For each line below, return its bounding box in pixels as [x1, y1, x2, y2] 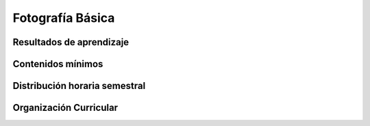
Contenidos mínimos [12, 58, 103, 70]
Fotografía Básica [12, 10, 115, 25]
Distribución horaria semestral [12, 80, 146, 92]
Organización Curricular [12, 102, 119, 114]
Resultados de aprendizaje [12, 36, 129, 48]
